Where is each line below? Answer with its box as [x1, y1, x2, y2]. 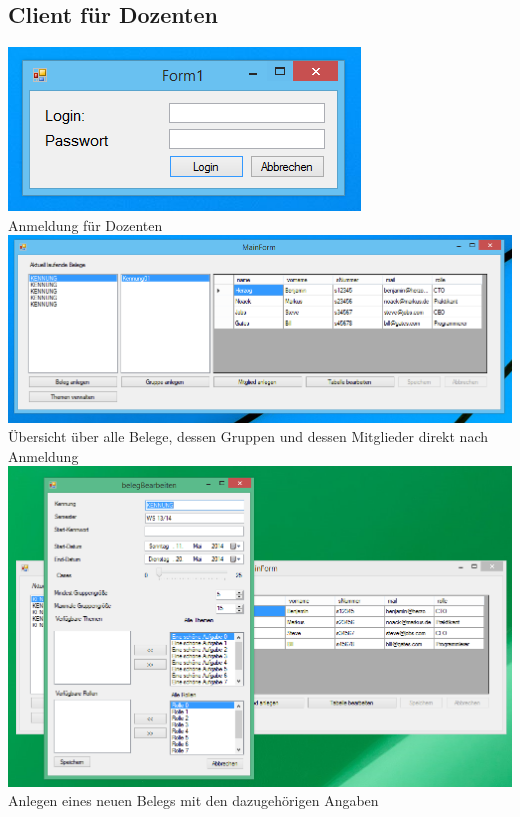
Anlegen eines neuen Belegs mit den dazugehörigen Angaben [8, 790, 379, 811]
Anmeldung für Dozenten [8, 214, 163, 235]
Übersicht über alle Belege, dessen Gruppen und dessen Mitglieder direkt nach [8, 426, 488, 447]
